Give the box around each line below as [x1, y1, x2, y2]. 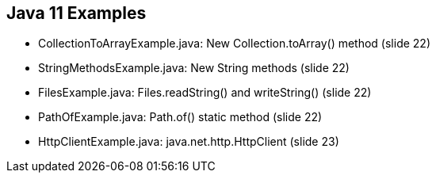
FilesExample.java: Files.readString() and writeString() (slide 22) [38, 86, 372, 100]
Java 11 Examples [6, 3, 147, 23]
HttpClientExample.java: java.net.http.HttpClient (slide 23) [38, 135, 339, 149]
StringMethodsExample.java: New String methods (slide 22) [38, 61, 350, 75]
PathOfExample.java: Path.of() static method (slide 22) [38, 110, 323, 124]
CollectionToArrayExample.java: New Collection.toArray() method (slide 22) [38, 36, 431, 51]
